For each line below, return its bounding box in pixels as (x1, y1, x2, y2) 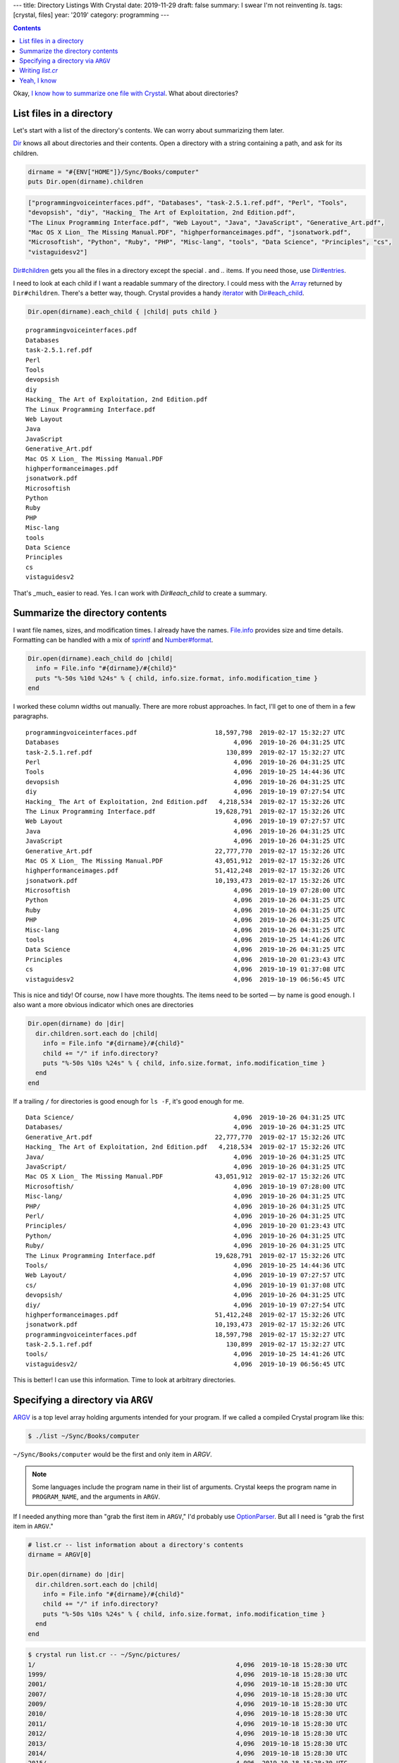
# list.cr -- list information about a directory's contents (27, 1541, 244, 1549)
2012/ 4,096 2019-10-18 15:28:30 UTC (27, 1730, 348, 1738)
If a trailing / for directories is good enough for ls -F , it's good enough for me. (13, 1097, 245, 1105)
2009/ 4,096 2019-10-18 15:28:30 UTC (27, 1700, 348, 1708)
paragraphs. (13, 712, 49, 721)
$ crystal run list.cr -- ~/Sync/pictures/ (27, 1651, 181, 1659)
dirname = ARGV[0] (27, 1551, 92, 1558)
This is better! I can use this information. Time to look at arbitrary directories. (13, 1376, 236, 1384)
